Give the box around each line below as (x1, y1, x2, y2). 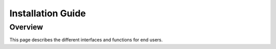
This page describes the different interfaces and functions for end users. (9, 37, 163, 43)
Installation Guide (9, 8, 86, 19)
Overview (9, 22, 43, 32)
